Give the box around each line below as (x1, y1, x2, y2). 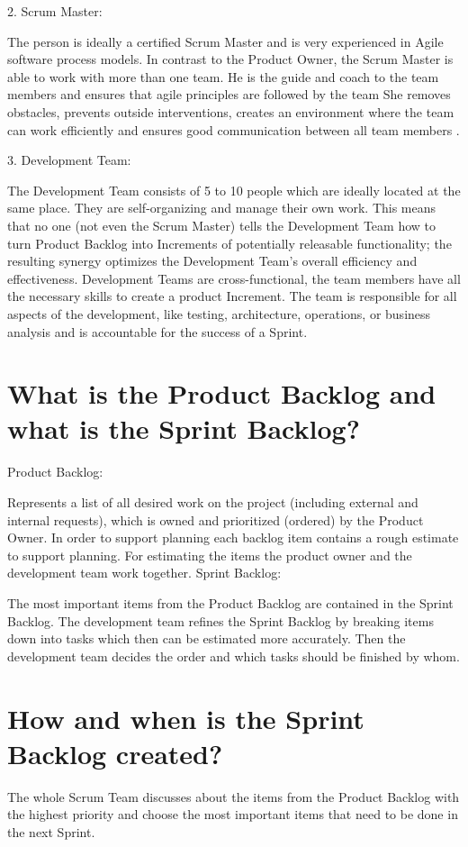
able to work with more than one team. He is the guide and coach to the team (7, 67, 439, 86)
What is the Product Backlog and (7, 375, 436, 412)
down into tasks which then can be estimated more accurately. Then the (7, 629, 406, 648)
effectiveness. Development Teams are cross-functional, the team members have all (7, 269, 461, 287)
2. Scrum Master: (7, 2, 103, 20)
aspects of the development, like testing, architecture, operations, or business (7, 304, 431, 323)
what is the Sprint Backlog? (7, 410, 360, 447)
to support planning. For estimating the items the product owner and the (7, 545, 412, 564)
